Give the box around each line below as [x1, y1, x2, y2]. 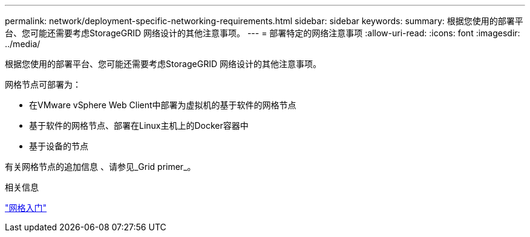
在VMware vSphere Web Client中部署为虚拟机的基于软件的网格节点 [29, 100, 296, 110]
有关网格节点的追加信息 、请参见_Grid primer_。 [5, 161, 196, 172]
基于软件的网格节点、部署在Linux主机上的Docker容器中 [29, 120, 249, 131]
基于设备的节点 [29, 141, 88, 151]
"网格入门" [5, 203, 47, 213]
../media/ [5, 39, 41, 49]
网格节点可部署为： [5, 79, 81, 89]
